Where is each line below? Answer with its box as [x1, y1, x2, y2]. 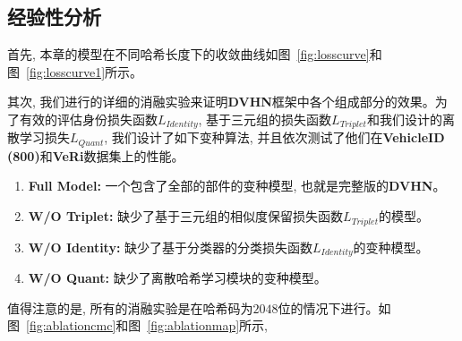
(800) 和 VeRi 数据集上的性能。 [7, 146, 184, 165]
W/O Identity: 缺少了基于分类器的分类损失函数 [28, 237, 313, 256]
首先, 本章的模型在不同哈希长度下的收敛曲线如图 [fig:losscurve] [7, 45, 370, 64]
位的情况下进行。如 [278, 298, 391, 317]
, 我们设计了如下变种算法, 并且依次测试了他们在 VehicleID [104, 128, 445, 147]
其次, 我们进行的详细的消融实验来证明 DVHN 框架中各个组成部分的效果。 [7, 92, 435, 111]
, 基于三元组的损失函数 [198, 109, 332, 128]
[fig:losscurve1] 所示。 [26, 62, 143, 81]
